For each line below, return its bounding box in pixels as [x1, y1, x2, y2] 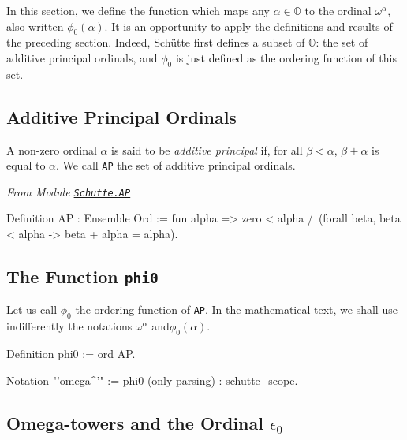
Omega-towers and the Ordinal [6, 410, 263, 434]
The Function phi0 [6, 264, 159, 289]
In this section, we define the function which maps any [6, 2, 270, 18]
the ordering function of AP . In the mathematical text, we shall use [75, 301, 398, 318]
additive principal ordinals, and [6, 49, 158, 65]
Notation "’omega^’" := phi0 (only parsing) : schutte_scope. [6, 371, 298, 388]
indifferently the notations [6, 318, 133, 334]
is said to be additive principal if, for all [111, 141, 303, 158]
